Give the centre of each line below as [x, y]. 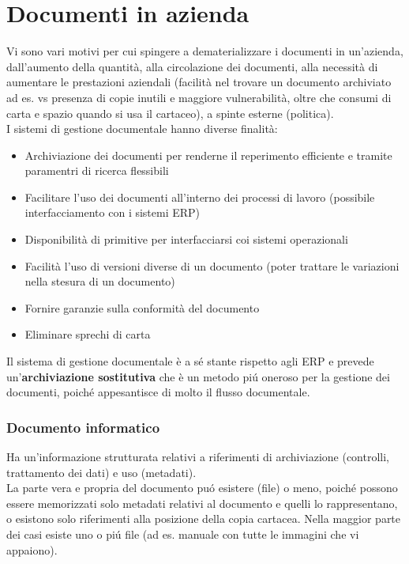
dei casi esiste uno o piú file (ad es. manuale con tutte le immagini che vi [183, 534]
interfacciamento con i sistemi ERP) [113, 212]
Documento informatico [83, 427]
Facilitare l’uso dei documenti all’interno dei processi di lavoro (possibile [200, 197]
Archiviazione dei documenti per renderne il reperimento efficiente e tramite [208, 155]
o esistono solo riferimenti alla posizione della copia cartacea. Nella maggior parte [204, 519]
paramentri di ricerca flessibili [97, 170]
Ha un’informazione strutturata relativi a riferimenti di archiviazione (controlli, [198, 457]
